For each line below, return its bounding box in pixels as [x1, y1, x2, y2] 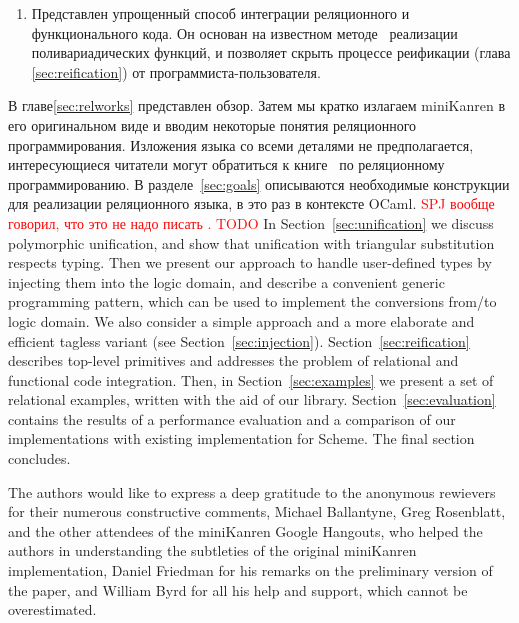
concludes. [8, 448, 71, 469]
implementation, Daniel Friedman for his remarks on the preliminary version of [8, 560, 493, 581]
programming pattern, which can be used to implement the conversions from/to [8, 291, 497, 312]
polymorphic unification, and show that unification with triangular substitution [8, 232, 495, 253]
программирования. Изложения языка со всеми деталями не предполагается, [8, 134, 474, 155]
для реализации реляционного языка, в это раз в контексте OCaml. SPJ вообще [8, 193, 495, 214]
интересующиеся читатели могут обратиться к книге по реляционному [8, 154, 445, 175]
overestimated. [8, 599, 97, 620]
